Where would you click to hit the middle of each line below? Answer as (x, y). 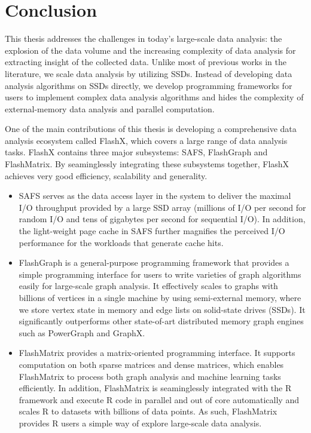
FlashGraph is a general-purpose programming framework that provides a (154, 262)
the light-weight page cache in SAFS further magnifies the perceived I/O (152, 231)
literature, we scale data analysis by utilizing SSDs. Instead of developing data (149, 73)
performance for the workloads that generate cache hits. (121, 242)
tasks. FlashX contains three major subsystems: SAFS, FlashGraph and (136, 152)
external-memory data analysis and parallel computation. (110, 108)
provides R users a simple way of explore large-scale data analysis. (140, 423)
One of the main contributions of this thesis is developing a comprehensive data (151, 129)
